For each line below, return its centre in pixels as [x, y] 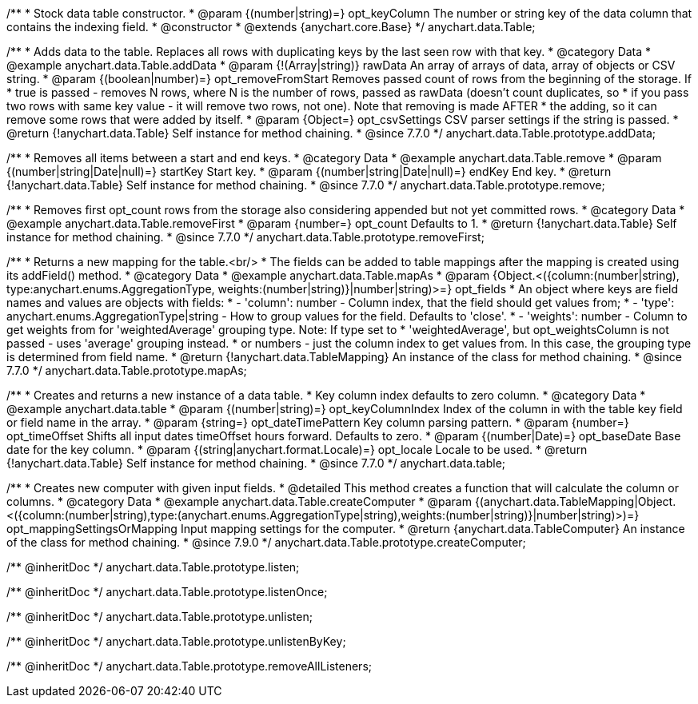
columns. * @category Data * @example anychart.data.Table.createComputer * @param [239, 501]
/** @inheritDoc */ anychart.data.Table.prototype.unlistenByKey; [176, 641]
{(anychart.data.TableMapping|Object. [575, 501]
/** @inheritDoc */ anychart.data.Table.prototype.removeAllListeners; [189, 666]
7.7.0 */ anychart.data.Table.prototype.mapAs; [127, 370]
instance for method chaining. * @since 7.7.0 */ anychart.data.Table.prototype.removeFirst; [245, 237]
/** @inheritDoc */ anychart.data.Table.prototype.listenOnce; [167, 592]
